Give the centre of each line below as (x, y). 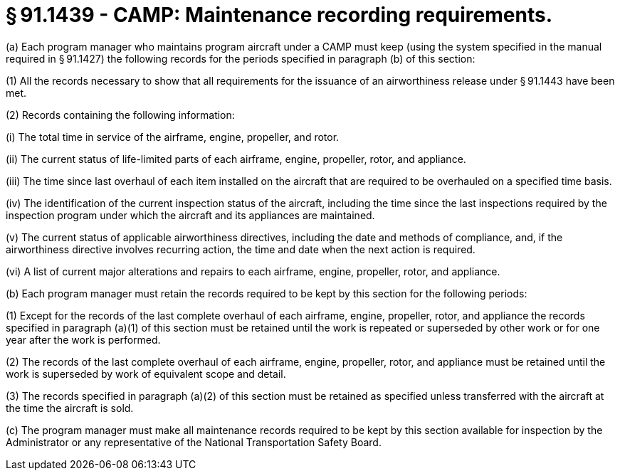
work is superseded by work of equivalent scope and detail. (146, 374)
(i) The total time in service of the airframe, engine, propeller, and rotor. (173, 137)
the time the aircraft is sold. (70, 408)
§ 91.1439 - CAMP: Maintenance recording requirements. (279, 15)
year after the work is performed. (83, 339)
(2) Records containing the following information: (120, 115)
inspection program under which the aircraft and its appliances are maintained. (190, 215)
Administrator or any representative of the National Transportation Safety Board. (194, 442)
